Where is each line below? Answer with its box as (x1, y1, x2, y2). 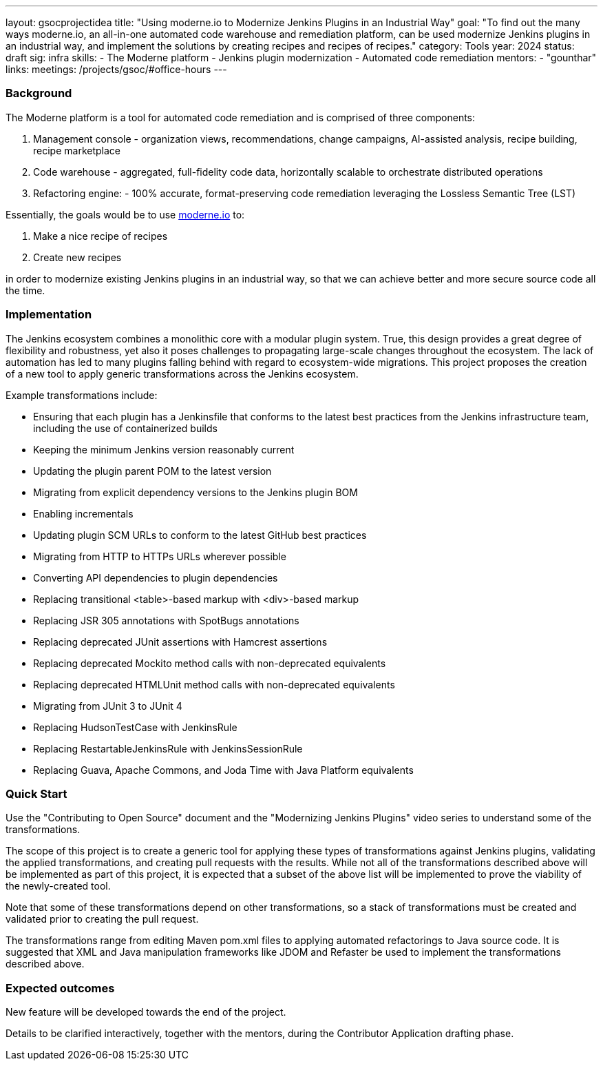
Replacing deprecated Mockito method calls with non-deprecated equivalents (33, 657, 386, 669)
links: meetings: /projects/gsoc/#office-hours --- (6, 63, 227, 75)
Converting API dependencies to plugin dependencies (33, 571, 278, 584)
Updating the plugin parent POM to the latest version (33, 464, 272, 477)
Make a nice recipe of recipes (33, 229, 168, 242)
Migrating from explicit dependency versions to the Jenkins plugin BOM (33, 486, 358, 498)
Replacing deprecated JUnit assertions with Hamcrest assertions (33, 635, 328, 648)
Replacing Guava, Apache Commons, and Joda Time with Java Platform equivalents (33, 763, 414, 776)
